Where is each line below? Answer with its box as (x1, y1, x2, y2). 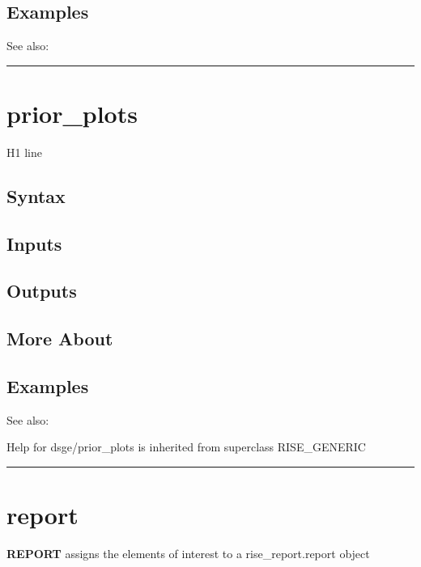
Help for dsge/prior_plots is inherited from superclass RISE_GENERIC (6, 438, 366, 455)
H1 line (6, 143, 42, 160)
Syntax (6, 183, 66, 208)
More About (6, 326, 113, 351)
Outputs (6, 278, 77, 303)
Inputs (6, 231, 62, 256)
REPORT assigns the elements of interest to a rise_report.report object (6, 545, 370, 562)
